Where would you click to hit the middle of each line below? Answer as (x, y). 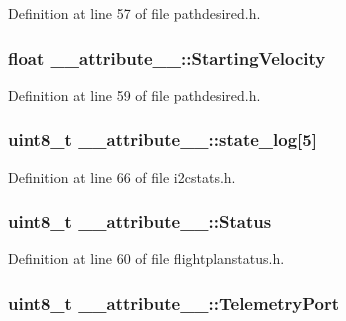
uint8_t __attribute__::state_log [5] (162, 139)
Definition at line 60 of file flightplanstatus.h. (146, 258)
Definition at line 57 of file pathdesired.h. (134, 13)
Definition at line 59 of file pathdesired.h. (134, 94)
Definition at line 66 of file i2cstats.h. (122, 176)
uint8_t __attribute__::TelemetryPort (174, 302)
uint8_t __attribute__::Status (140, 221)
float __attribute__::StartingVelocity (167, 57)
